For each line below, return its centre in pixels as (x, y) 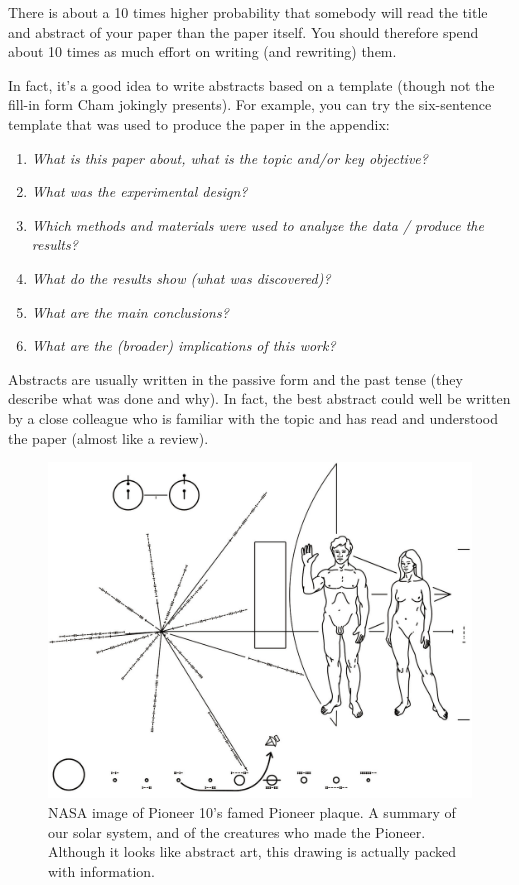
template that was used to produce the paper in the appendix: (199, 123)
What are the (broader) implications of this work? (183, 345)
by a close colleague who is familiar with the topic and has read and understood (253, 417)
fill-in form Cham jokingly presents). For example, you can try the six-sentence (250, 104)
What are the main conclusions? (130, 311)
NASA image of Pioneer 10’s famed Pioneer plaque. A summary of (252, 811)
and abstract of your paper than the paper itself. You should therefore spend (243, 31)
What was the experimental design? (139, 191)
